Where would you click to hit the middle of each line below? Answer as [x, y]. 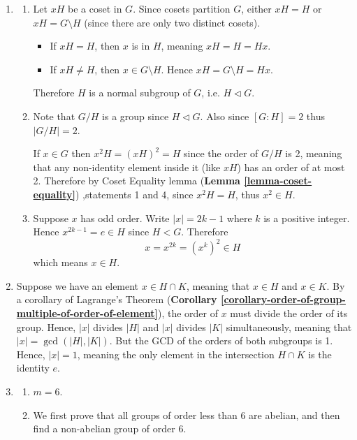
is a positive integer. [307, 218]
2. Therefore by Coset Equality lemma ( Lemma [137, 181]
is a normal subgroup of [140, 93]
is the [320, 354]
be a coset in [95, 8]
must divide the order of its [289, 313]
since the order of [221, 153]
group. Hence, [46, 327]
